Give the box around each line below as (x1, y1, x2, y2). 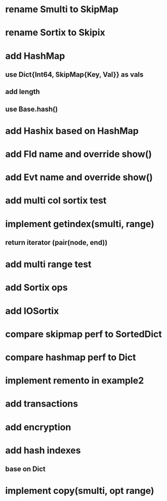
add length (5, 87, 40, 96)
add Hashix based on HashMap (5, 125, 139, 137)
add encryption (5, 421, 71, 433)
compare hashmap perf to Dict (5, 352, 136, 363)
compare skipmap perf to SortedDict (5, 328, 162, 340)
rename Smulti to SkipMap (5, 4, 119, 15)
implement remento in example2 (5, 375, 144, 387)
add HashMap (5, 50, 65, 61)
